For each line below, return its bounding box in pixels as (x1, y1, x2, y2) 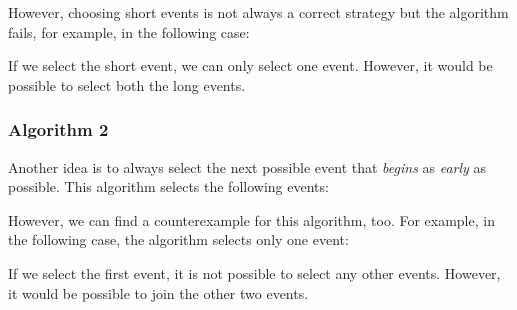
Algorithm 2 (8, 117, 109, 142)
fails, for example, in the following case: (8, 21, 250, 42)
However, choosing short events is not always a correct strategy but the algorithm (8, 2, 509, 22)
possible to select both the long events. (8, 74, 246, 95)
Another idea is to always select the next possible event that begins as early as (8, 156, 487, 177)
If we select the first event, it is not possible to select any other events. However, (8, 262, 501, 283)
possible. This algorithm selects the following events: (8, 176, 329, 197)
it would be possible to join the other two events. (8, 282, 309, 303)
